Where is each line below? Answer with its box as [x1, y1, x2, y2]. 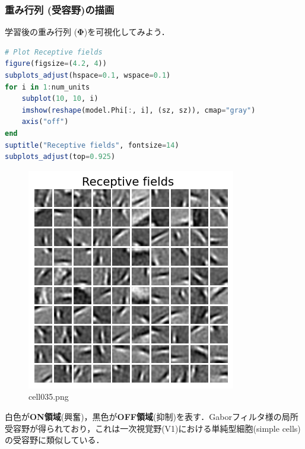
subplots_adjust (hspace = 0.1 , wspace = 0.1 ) [5, 71, 171, 79]
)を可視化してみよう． [84, 26, 170, 38]
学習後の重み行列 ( [5, 26, 78, 38]
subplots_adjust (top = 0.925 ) [5, 152, 116, 161]
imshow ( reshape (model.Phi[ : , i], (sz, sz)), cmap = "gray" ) [21, 106, 256, 114]
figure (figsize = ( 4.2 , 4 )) [5, 59, 107, 68]
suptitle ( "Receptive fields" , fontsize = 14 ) [5, 141, 179, 149]
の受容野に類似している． [5, 434, 104, 446]
